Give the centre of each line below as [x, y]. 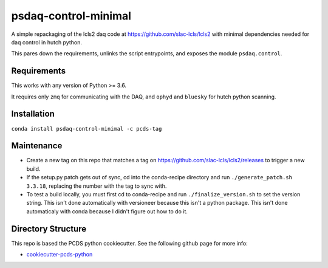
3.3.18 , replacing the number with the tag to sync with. [97, 186]
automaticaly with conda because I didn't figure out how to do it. [107, 211]
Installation [33, 114]
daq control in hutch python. [46, 42]
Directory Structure [49, 229]
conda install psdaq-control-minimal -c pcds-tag [87, 129]
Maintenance [37, 146]
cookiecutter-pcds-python [60, 255]
